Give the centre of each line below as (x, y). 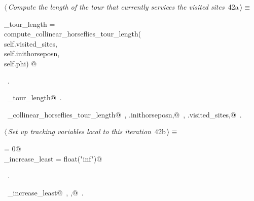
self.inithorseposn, (32, 53)
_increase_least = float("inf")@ (53, 158)
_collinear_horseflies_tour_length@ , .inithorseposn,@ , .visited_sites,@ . (124, 114)
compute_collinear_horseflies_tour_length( (73, 34)
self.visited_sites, (31, 43)
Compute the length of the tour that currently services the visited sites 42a (123, 7)
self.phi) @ (21, 63)
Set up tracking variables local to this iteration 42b (87, 131)
